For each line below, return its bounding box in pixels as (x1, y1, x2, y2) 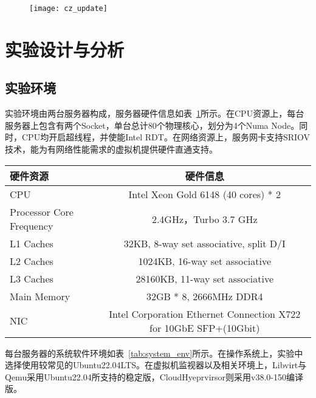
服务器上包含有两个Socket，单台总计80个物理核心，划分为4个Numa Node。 (5, 118, 300, 131)
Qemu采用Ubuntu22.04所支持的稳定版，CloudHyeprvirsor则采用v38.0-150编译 (5, 370, 304, 383)
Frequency (10, 218, 53, 233)
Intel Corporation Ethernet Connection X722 (109, 306, 301, 321)
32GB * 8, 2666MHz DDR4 (146, 289, 263, 303)
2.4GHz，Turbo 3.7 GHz (151, 211, 258, 226)
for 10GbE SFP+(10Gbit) (149, 320, 260, 335)
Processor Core (10, 204, 74, 219)
